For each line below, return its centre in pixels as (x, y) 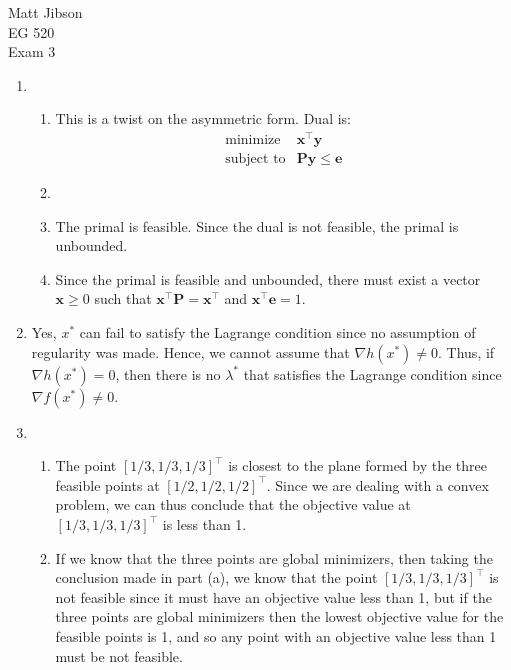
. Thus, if (466, 351)
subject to (255, 159)
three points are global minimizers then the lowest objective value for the (279, 616)
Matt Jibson (45, 12)
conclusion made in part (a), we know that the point (216, 577)
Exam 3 (32, 51)
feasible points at (107, 484)
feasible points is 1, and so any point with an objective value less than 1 (276, 636)
